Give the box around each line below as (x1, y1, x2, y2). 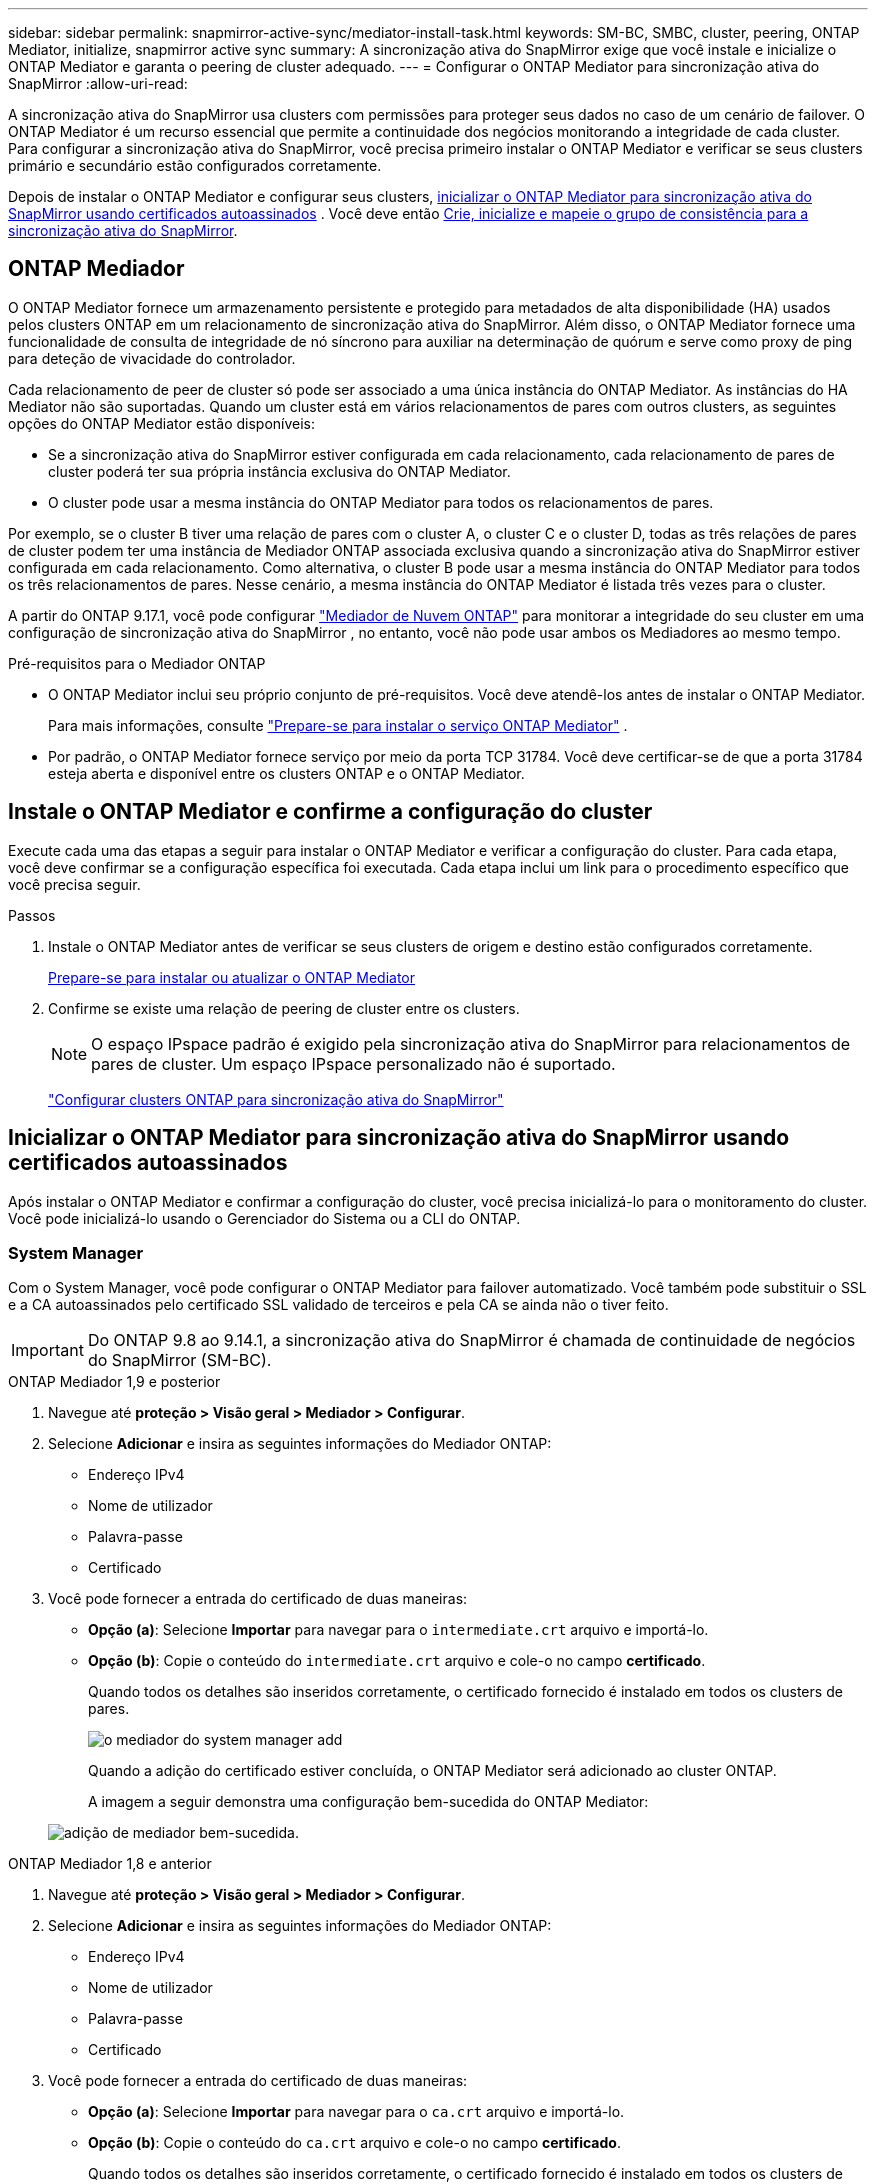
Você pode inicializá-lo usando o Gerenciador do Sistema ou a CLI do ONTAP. (8, 1209, 521, 1227)
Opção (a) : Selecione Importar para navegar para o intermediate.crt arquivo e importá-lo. (88, 1621, 709, 1639)
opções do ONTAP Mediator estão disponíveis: (8, 414, 316, 432)
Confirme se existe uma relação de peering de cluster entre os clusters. (48, 999, 520, 1017)
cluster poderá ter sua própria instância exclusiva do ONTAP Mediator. (48, 462, 511, 480)
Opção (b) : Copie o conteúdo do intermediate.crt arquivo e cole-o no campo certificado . (88, 1652, 706, 1670)
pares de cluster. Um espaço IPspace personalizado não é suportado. (91, 1053, 616, 1074)
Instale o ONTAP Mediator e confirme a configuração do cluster (8, 799, 653, 825)
